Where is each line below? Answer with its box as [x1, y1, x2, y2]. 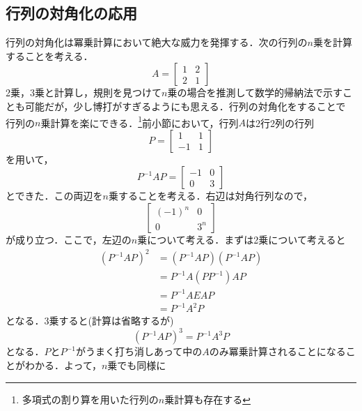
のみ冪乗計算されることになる [209, 344, 346, 359]
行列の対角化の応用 [6, 2, 137, 24]
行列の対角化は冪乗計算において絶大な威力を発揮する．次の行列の [6, 35, 308, 50]
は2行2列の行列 [246, 115, 315, 130]
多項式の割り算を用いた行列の [22, 391, 159, 406]
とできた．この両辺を [6, 188, 103, 203]
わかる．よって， [24, 357, 102, 372]
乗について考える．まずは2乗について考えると [137, 232, 346, 247]
